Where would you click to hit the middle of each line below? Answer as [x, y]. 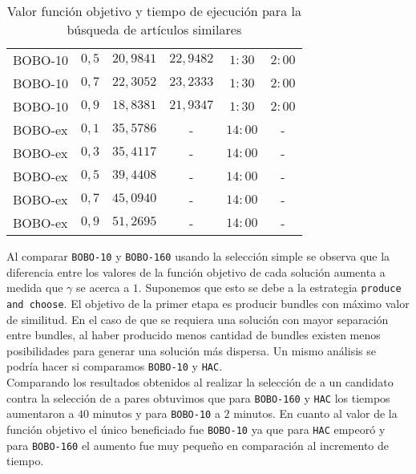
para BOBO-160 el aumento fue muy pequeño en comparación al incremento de [198, 445]
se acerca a [103, 288]
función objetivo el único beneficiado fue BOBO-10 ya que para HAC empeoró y [196, 429]
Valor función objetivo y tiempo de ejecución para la [154, 11]
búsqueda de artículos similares [154, 29]
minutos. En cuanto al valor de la [315, 413]
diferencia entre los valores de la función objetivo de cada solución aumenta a [196, 271]
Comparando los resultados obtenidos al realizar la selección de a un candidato [200, 382]
